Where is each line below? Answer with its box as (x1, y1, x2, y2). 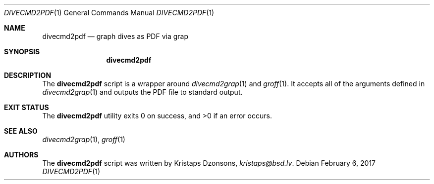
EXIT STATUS (4, 103, 49, 111)
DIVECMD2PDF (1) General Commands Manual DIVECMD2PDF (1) (4, 8, 215, 17)
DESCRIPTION (4, 71, 52, 79)
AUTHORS (4, 150, 39, 159)
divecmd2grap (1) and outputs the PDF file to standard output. (42, 88, 243, 96)
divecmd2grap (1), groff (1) (42, 135, 125, 144)
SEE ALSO (4, 127, 38, 135)
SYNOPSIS (4, 47, 40, 56)
